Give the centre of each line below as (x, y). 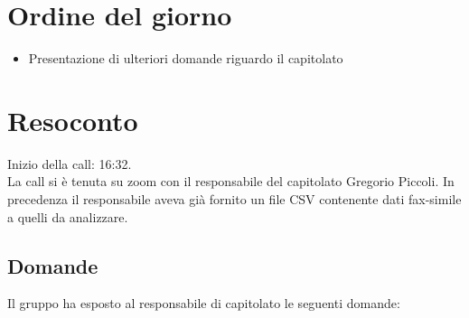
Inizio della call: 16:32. (70, 163)
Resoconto (73, 120)
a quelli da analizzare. (68, 216)
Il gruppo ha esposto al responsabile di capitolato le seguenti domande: (204, 303)
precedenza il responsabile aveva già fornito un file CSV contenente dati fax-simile (234, 199)
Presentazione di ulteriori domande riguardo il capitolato (186, 58)
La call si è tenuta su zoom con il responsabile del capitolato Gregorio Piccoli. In (231, 181)
